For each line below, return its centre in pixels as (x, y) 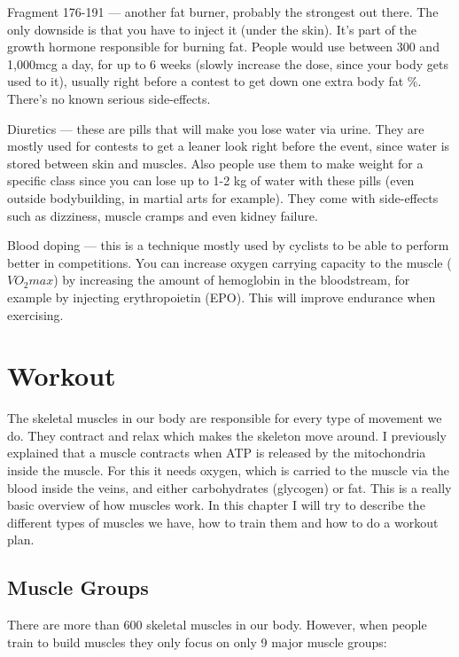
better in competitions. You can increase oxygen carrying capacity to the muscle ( (229, 262)
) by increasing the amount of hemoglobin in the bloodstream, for (232, 280)
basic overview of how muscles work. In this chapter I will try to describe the (216, 505)
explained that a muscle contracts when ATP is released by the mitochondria (217, 453)
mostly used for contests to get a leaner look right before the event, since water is (229, 146)
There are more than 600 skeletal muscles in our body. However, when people (217, 625)
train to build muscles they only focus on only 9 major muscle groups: (197, 641)
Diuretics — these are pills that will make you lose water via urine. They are (216, 128)
